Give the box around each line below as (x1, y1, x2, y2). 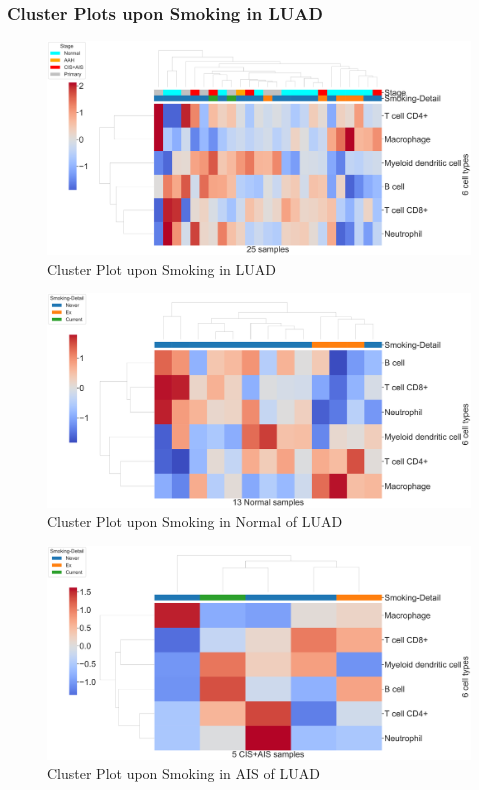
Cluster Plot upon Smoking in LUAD (47, 258, 277, 279)
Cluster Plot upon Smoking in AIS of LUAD (47, 763, 320, 784)
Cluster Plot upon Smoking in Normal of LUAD (47, 511, 343, 532)
